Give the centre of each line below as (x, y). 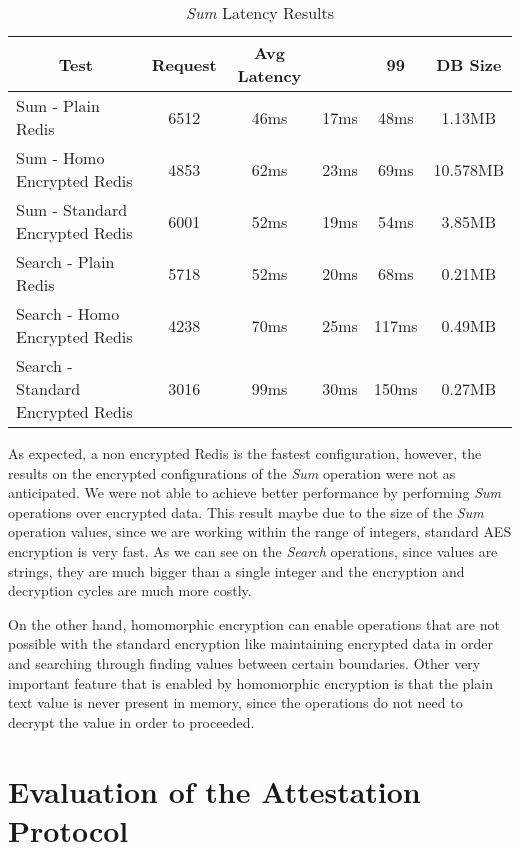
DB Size (469, 64)
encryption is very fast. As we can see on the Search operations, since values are (253, 550)
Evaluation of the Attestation (214, 790)
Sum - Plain (58, 105)
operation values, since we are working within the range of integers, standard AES (260, 531)
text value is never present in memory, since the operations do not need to (235, 702)
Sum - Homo (60, 157)
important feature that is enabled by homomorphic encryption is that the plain (250, 682)
